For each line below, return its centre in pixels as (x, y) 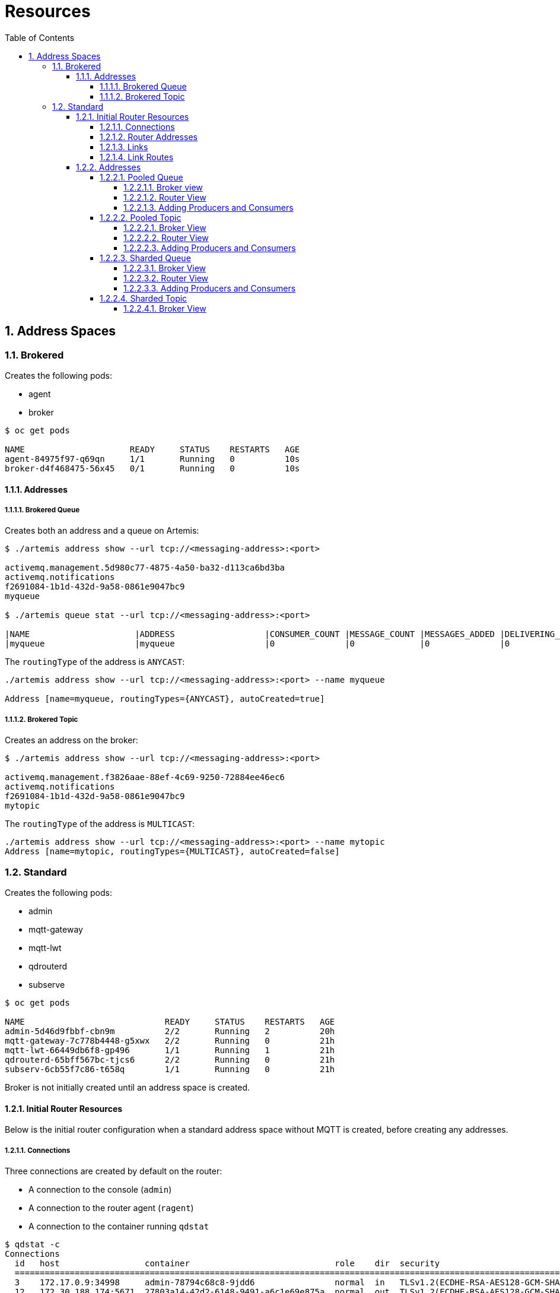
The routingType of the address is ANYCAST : (95, 662)
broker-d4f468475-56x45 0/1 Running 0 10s (152, 468)
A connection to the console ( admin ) (100, 1189)
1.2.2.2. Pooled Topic (141, 217)
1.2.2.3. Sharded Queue (145, 258)
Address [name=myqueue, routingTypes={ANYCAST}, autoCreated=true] (165, 699)
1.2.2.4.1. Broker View (165, 308)
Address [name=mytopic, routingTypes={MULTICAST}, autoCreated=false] (172, 852)
